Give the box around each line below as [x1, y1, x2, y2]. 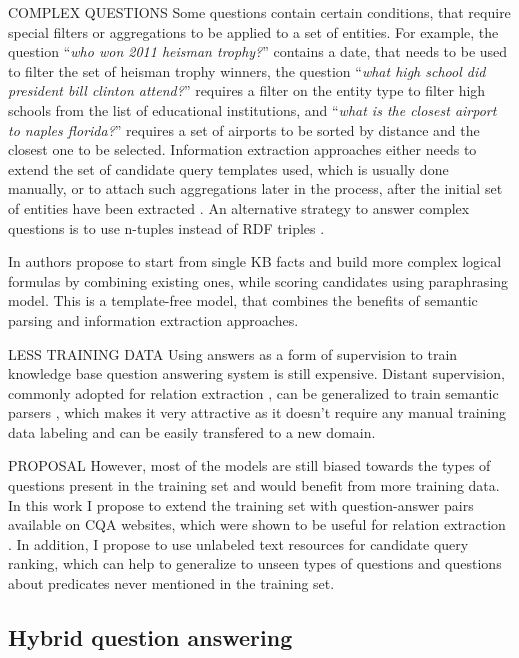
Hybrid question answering [8, 622, 293, 653]
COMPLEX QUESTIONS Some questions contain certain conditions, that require [8, 2, 511, 22]
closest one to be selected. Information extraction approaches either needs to [8, 139, 477, 160]
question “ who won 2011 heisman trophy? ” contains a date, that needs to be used [8, 41, 508, 62]
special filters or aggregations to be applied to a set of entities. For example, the [8, 21, 499, 42]
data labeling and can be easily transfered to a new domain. [8, 421, 376, 442]
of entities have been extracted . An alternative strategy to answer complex [8, 197, 470, 218]
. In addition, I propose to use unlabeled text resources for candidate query [8, 533, 469, 554]
